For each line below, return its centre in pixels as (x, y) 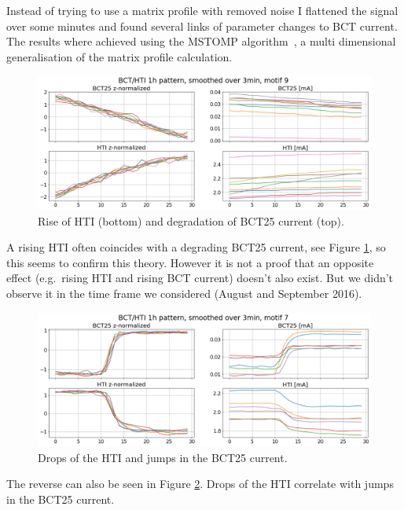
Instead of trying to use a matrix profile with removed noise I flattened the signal (202, 10)
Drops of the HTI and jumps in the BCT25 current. (163, 457)
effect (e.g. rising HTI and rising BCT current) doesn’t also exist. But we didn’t (200, 278)
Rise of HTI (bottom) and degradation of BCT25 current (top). (191, 220)
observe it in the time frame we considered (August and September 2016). (184, 293)
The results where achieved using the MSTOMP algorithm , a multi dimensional (201, 41)
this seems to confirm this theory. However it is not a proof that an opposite (190, 262)
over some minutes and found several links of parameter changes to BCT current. (202, 26)
